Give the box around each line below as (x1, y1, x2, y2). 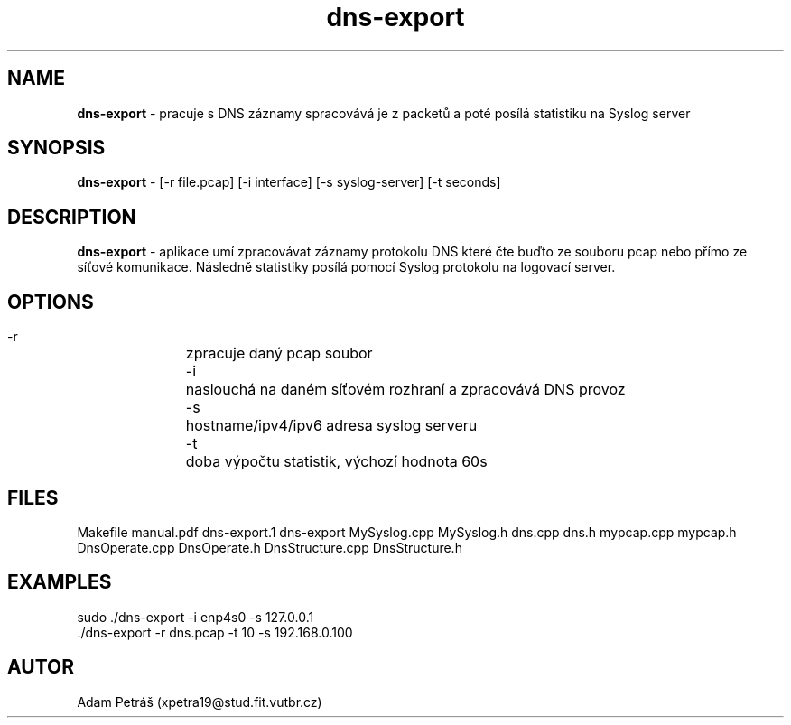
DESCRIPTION (7, 205, 136, 228)
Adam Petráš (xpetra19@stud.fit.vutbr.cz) (77, 693, 322, 710)
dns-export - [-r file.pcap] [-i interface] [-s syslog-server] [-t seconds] (77, 174, 501, 191)
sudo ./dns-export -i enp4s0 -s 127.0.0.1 (77, 609, 314, 625)
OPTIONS (7, 290, 94, 313)
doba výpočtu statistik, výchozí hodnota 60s (185, 452, 488, 471)
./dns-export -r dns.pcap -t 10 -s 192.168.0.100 (77, 624, 353, 640)
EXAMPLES (7, 571, 112, 594)
